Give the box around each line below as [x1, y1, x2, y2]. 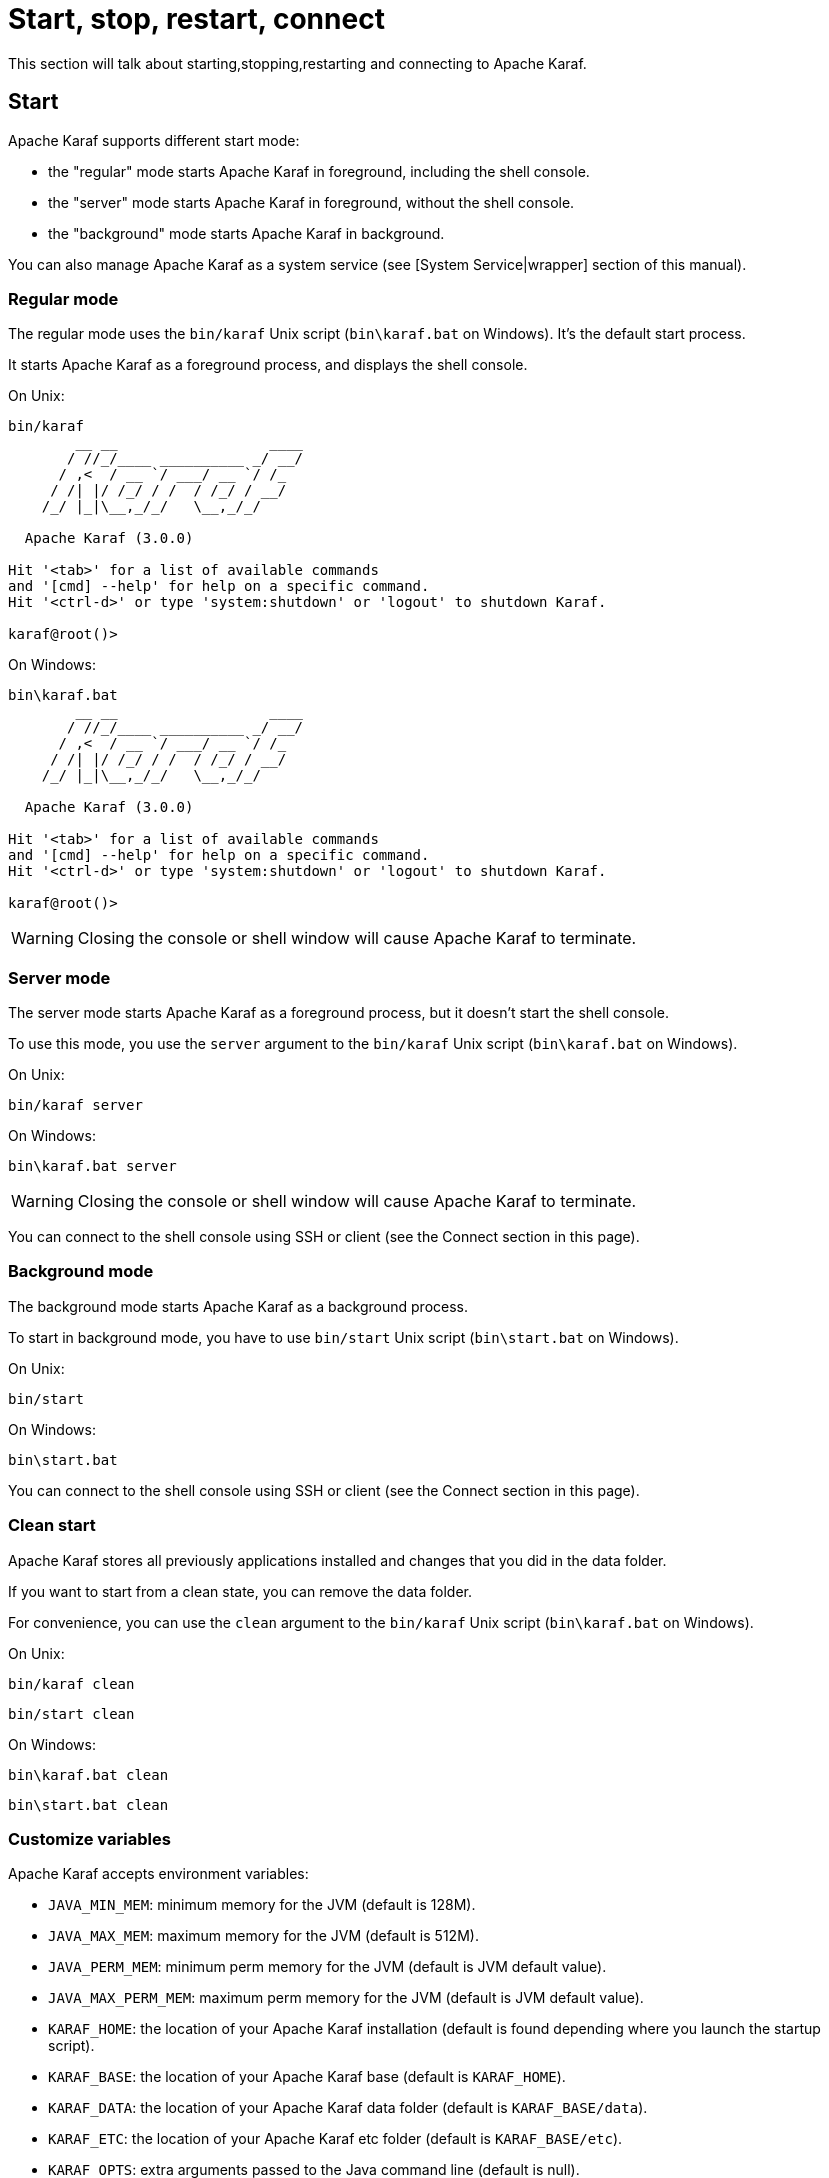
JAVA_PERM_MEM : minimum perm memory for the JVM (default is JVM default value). [48, 1958, 607, 1976]
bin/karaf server [8, 1097, 143, 1114]
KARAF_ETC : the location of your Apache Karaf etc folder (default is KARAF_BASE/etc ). [48, 2130, 623, 2148]
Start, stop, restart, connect [8, 2, 385, 36]
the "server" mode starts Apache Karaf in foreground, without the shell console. [48, 193, 575, 211]
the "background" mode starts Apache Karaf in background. [48, 224, 445, 242]
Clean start [8, 1515, 96, 1536]
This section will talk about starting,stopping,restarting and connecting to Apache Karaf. [8, 54, 587, 72]
